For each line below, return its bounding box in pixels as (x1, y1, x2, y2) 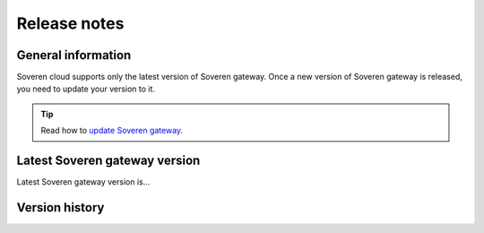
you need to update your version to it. (16, 83, 156, 94)
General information (16, 47, 132, 63)
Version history (16, 200, 105, 215)
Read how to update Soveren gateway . (40, 125, 184, 136)
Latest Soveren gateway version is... (16, 177, 151, 187)
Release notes (16, 13, 125, 33)
